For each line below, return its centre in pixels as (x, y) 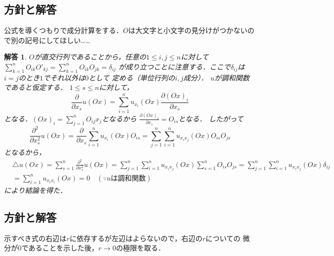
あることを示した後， (63, 248)
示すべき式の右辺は (35, 238)
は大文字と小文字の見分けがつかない (188, 30)
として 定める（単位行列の (132, 77)
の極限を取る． (140, 248)
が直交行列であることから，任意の (90, 57)
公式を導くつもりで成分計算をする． (63, 30)
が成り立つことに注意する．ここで (175, 66)
